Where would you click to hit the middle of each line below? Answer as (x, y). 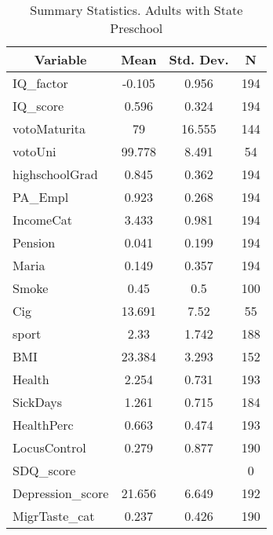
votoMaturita (49, 128)
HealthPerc (43, 425)
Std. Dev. (199, 59)
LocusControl (49, 447)
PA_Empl (41, 197)
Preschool (136, 28)
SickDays (37, 402)
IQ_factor (40, 83)
